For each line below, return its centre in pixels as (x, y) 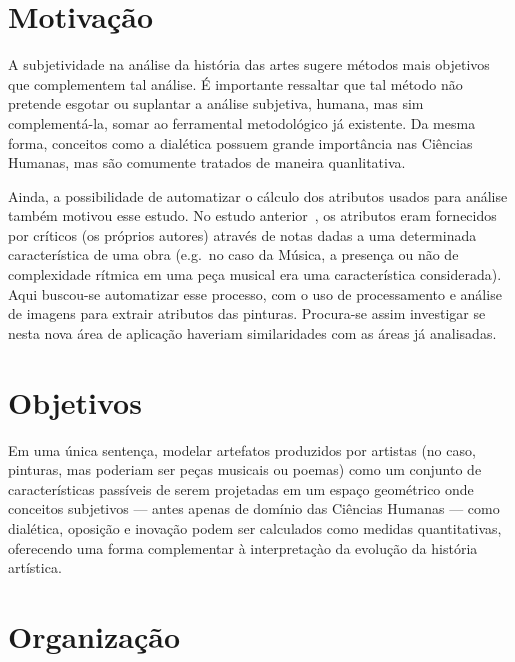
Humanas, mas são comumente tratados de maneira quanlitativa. (207, 162)
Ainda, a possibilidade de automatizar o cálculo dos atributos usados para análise (258, 195)
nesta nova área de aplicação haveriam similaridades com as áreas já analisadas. (252, 332)
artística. (35, 567)
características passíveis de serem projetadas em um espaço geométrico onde (241, 488)
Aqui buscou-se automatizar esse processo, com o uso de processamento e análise (255, 293)
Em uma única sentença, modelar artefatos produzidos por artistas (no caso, (242, 449)
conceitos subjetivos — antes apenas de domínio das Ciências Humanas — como (254, 508)
